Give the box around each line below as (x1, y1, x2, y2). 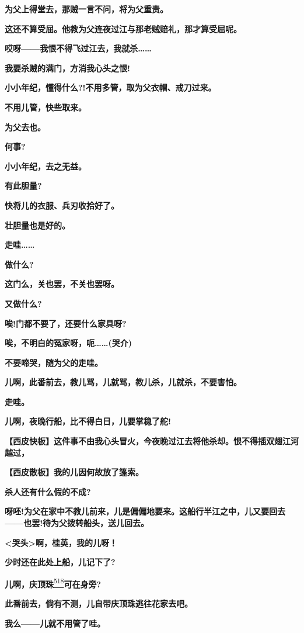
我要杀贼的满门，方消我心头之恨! (5, 61, 130, 74)
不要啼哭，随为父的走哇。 (5, 356, 103, 368)
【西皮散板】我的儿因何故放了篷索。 (5, 466, 144, 478)
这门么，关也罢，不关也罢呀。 (5, 278, 119, 290)
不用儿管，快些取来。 (5, 101, 86, 113)
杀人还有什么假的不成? (5, 485, 91, 497)
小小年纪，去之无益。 (5, 160, 86, 172)
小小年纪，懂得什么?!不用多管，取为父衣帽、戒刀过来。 (5, 81, 216, 94)
